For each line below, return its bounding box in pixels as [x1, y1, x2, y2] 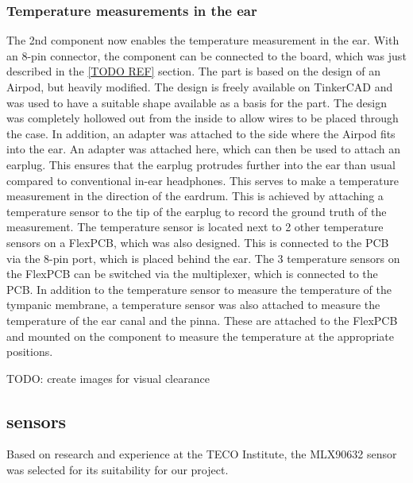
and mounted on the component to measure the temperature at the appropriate [6, 327, 394, 344]
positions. [6, 343, 53, 360]
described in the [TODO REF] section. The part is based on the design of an [6, 63, 381, 79]
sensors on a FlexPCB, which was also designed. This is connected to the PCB [6, 234, 389, 250]
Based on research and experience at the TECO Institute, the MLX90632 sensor [6, 446, 397, 462]
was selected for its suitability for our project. [6, 462, 229, 478]
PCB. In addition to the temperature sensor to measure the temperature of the [6, 280, 392, 297]
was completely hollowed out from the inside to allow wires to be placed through [6, 110, 399, 126]
